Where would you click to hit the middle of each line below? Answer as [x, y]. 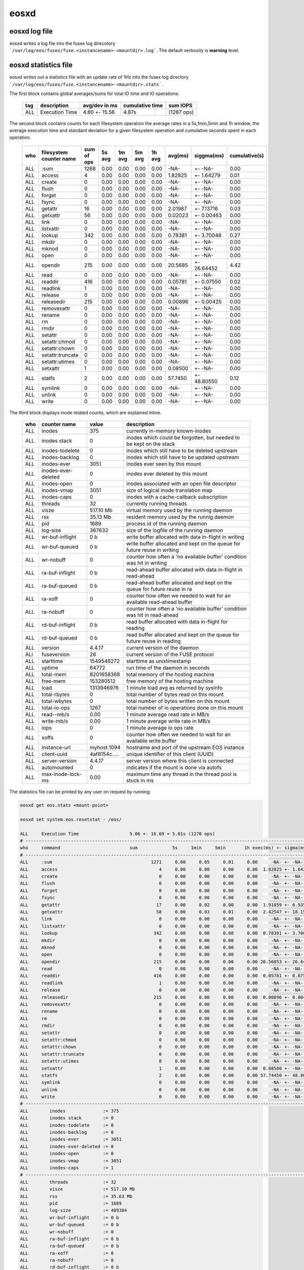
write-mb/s [55, 721]
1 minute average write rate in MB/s [168, 721]
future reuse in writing [153, 550]
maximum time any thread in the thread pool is [182, 774]
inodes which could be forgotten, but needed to [183, 438]
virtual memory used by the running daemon [179, 511]
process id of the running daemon [167, 524]
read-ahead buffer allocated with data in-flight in [184, 570]
